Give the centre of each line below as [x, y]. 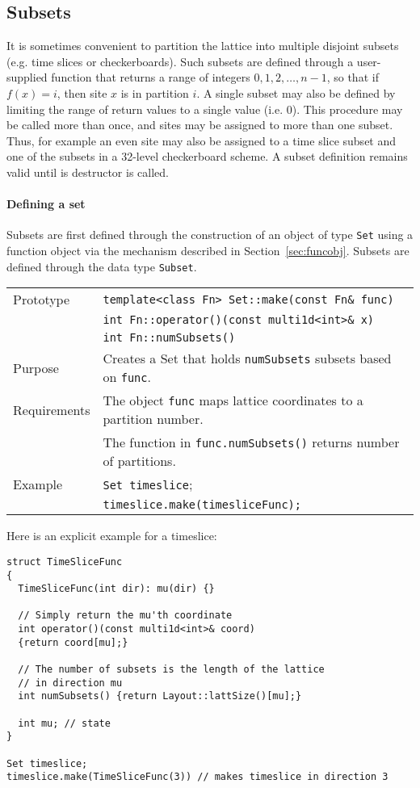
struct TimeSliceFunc [65, 562]
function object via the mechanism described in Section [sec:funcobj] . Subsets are [208, 250]
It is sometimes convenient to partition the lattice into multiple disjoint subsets [203, 46]
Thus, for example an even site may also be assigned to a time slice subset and [202, 140]
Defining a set [46, 204]
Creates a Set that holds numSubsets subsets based [247, 358]
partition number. [153, 419]
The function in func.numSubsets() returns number [251, 442]
